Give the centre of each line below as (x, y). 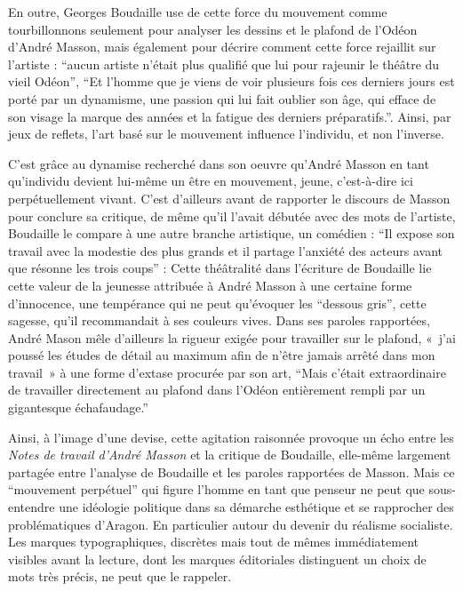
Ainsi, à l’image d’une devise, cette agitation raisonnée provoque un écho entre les (231, 437)
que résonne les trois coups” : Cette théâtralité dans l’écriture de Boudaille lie (220, 268)
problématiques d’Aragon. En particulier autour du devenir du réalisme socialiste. (231, 524)
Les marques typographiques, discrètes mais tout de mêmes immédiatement (213, 542)
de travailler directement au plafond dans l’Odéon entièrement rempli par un (217, 390)
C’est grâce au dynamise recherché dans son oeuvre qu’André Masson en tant (219, 163)
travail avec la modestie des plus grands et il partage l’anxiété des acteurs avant (226, 250)
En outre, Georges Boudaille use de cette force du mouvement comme (198, 12)
